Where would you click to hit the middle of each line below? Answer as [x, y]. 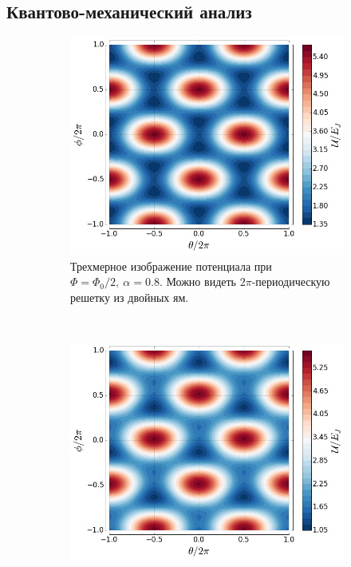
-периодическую [291, 282]
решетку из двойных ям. [130, 297]
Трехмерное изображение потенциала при [171, 266]
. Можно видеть [197, 282]
